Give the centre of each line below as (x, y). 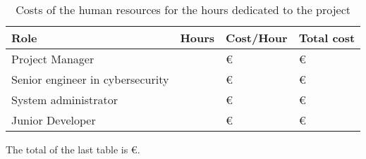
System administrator (65, 100)
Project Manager (53, 59)
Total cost (327, 38)
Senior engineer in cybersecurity (90, 79)
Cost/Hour (257, 38)
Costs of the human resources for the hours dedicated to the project (183, 9)
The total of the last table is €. (73, 149)
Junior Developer (54, 120)
